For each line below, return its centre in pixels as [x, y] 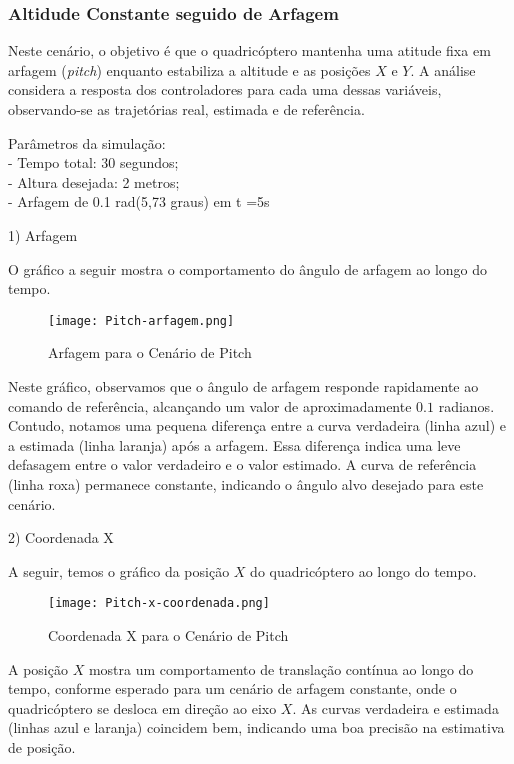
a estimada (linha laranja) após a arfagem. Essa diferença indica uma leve [234, 444]
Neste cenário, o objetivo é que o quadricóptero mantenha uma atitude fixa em [249, 50]
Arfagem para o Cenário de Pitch [150, 352]
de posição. [42, 746]
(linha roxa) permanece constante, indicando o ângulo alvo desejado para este [246, 483]
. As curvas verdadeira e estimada [395, 707]
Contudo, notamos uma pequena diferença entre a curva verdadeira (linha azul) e [257, 425]
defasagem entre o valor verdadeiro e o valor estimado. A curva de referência [242, 464]
